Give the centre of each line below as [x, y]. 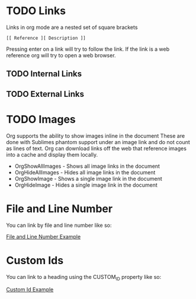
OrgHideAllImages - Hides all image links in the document [85, 172]
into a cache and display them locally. [52, 154]
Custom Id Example [30, 290]
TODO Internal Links [44, 74]
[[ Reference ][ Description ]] [46, 38]
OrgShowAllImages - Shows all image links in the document [87, 166]
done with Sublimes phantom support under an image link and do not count [98, 142]
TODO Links [36, 11]
